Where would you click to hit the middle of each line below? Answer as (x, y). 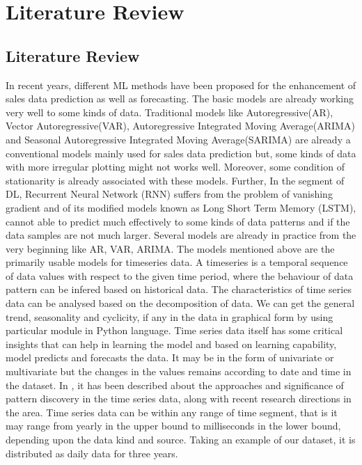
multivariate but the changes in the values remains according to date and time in (179, 371)
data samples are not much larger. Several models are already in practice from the (181, 235)
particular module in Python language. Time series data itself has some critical (174, 330)
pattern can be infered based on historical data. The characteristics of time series (179, 289)
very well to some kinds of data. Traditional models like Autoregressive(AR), (170, 112)
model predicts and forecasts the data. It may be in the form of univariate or (170, 357)
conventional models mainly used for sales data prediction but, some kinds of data (181, 153)
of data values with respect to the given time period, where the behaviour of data (180, 275)
